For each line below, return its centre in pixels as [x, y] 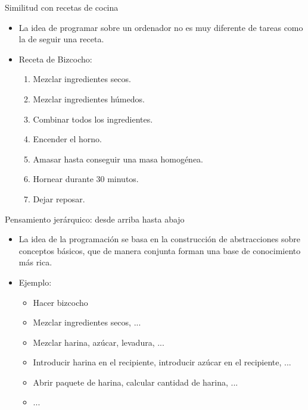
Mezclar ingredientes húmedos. [89, 98]
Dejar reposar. [59, 198]
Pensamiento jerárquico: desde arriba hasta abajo [95, 219]
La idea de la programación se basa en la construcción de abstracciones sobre [159, 239]
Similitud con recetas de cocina [62, 7]
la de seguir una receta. [61, 39]
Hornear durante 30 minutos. [86, 179]
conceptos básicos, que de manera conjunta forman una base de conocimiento [160, 250]
